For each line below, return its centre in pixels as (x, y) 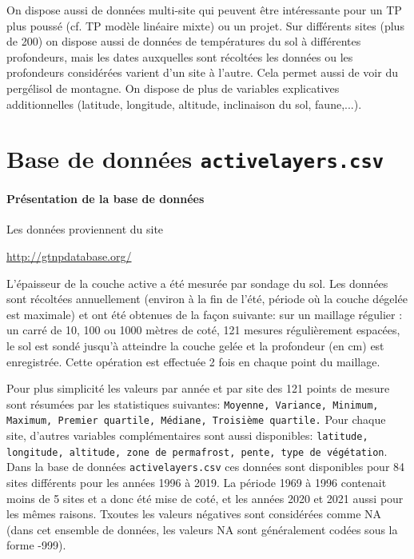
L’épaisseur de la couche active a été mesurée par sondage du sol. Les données (197, 283)
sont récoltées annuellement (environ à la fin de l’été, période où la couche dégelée (207, 299)
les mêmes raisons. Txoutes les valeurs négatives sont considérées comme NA (194, 514)
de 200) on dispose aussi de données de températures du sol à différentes (184, 41)
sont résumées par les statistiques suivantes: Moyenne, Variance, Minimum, (193, 403)
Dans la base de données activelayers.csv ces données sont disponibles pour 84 (206, 467)
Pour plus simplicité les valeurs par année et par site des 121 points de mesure (198, 388)
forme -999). (36, 545)
